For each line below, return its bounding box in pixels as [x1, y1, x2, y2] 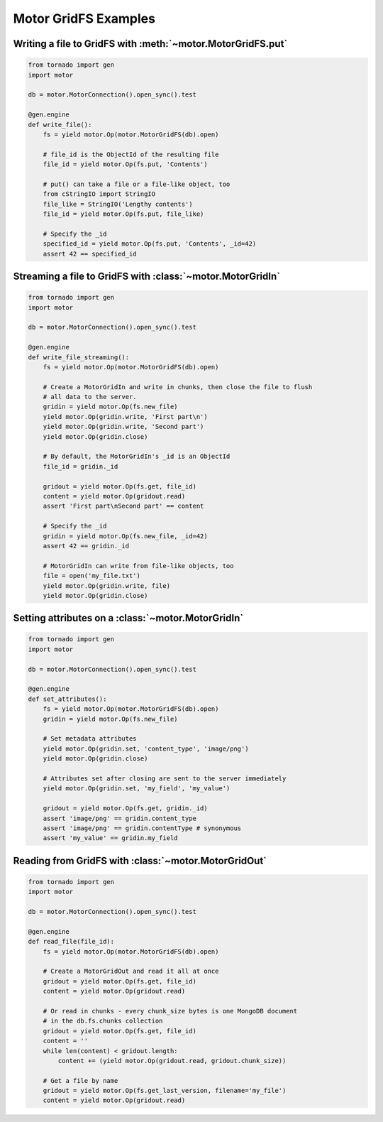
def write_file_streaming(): [28, 353, 130, 361]
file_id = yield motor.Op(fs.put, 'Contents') [43, 160, 209, 168]
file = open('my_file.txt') [43, 572, 141, 580]
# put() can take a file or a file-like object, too [43, 180, 231, 188]
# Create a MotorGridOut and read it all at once [43, 967, 219, 976]
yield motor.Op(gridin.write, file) [43, 582, 170, 589]
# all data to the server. [43, 393, 138, 401]
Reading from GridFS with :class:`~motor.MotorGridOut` [13, 854, 267, 866]
